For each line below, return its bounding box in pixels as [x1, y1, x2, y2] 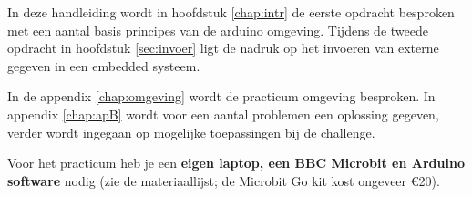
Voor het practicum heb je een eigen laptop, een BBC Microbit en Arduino [7, 153, 465, 172]
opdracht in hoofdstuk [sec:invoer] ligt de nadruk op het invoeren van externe [7, 38, 439, 57]
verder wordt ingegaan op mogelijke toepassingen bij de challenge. [7, 122, 375, 141]
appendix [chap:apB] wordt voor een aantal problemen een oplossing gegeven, [7, 104, 439, 123]
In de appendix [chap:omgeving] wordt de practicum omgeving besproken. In [7, 87, 436, 106]
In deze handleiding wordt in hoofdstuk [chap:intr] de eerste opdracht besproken [7, 3, 455, 21]
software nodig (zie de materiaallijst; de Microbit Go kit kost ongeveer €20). [7, 171, 440, 190]
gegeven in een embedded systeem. [7, 56, 200, 75]
